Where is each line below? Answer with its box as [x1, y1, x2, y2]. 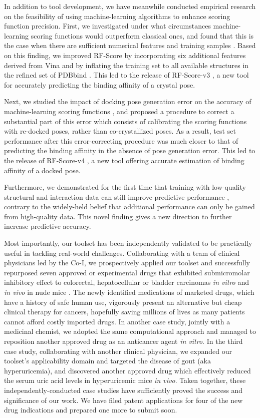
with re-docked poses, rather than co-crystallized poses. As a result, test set [4, 126, 236, 136]
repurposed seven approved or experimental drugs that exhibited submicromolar [4, 267, 250, 277]
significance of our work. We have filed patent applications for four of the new [4, 394, 243, 405]
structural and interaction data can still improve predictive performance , [4, 191, 229, 202]
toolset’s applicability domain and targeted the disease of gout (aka [4, 355, 211, 366]
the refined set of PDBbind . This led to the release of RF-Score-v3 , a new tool [4, 70, 249, 80]
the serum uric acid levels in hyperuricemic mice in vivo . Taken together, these [4, 375, 246, 385]
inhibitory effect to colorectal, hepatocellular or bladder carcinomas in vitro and [4, 277, 249, 287]
